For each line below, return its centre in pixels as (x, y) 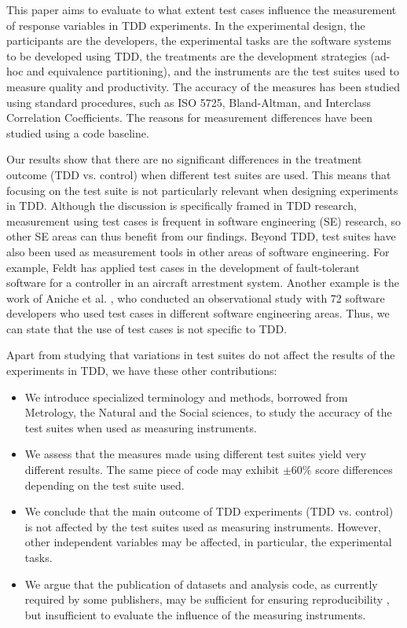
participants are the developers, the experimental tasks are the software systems (199, 40)
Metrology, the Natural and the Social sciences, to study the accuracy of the (208, 412)
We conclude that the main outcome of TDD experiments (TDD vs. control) (209, 511)
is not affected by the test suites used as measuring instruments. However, (203, 526)
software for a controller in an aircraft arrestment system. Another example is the (203, 283)
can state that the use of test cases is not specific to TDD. (147, 328)
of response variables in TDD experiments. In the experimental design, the (186, 25)
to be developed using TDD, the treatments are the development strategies (187, 55)
